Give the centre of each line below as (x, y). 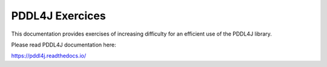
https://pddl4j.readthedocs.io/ (49, 56)
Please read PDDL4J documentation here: (64, 45)
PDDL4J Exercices (58, 16)
